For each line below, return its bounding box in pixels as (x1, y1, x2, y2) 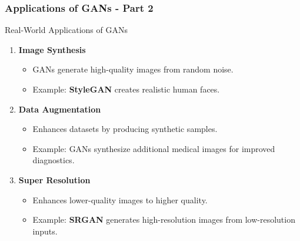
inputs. (32, 225, 58, 237)
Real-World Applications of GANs (5, 24, 128, 36)
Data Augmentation (18, 103, 101, 115)
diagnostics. (32, 154, 75, 166)
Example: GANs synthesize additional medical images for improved (32, 142, 275, 154)
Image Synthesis (18, 43, 86, 55)
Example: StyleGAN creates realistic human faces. (32, 83, 220, 95)
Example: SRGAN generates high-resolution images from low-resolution (32, 213, 295, 226)
